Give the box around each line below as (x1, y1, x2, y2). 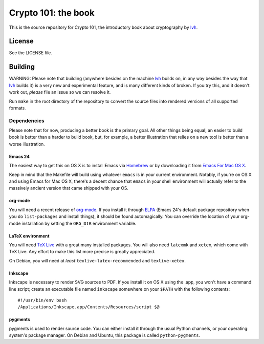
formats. (9, 105, 26, 111)
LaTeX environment (9, 233, 50, 239)
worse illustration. (9, 141, 45, 147)
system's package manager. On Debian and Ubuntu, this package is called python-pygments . (9, 332, 200, 338)
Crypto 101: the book (9, 7, 95, 18)
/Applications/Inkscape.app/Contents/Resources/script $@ (18, 304, 160, 310)
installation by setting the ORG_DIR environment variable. (22, 220, 136, 226)
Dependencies (9, 117, 45, 124)
